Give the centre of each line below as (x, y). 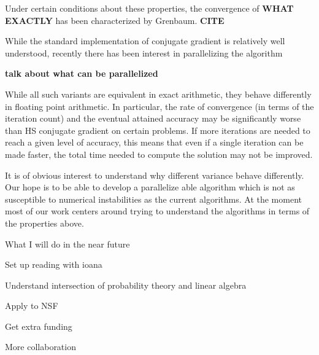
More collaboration (40, 347)
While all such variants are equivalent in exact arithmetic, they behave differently (158, 94)
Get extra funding (39, 326)
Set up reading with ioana (54, 264)
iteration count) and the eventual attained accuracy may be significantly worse (153, 118)
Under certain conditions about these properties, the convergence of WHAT (149, 8)
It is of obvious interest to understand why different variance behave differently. (155, 175)
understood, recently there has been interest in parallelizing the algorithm (144, 53)
